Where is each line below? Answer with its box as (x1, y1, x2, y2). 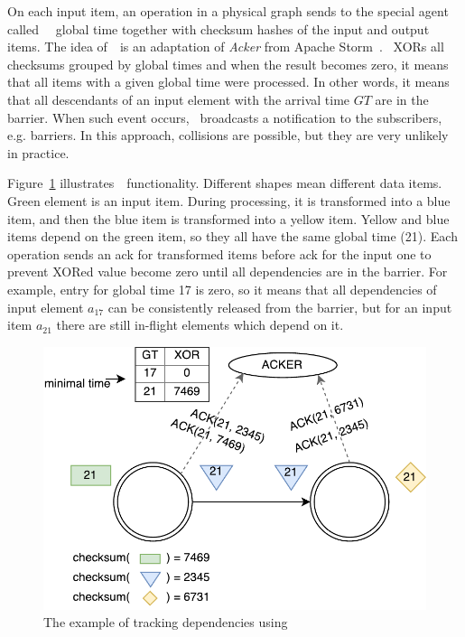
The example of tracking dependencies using (43, 613, 288, 632)
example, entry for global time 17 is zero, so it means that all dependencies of (7, 279, 437, 298)
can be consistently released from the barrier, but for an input (107, 297, 452, 316)
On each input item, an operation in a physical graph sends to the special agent (7, 2, 449, 20)
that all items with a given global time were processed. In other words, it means (7, 72, 450, 91)
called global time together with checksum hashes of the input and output (7, 19, 430, 38)
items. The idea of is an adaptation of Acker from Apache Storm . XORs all (7, 37, 444, 56)
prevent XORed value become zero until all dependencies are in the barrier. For (7, 262, 448, 281)
